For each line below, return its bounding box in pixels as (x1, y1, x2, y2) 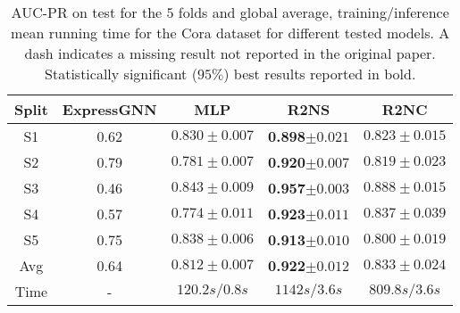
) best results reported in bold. (223, 63, 416, 84)
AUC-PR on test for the (11, 2, 163, 22)
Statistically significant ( (45, 63, 197, 84)
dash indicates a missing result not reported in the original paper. (24, 43, 436, 63)
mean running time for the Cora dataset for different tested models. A (11, 22, 450, 43)
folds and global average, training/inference (178, 2, 449, 22)
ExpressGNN (62, 99, 157, 119)
